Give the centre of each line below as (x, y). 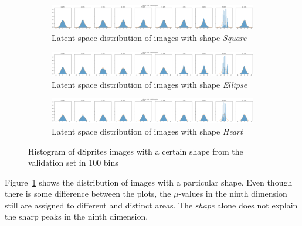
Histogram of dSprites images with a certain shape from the (136, 151)
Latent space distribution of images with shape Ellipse (150, 84)
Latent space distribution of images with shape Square (149, 37)
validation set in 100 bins (73, 162)
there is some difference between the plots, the (88, 194)
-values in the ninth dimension (233, 194)
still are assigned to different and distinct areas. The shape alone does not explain (151, 205)
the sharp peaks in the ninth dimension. (77, 216)
